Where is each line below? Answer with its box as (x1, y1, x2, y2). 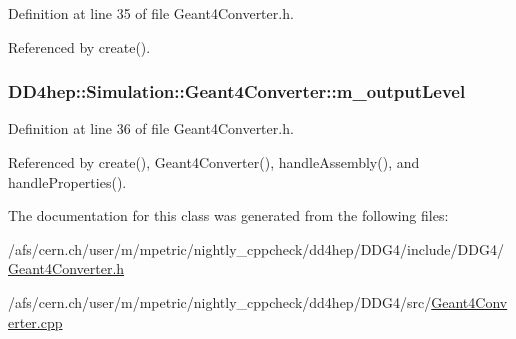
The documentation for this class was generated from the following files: (8, 205, 449, 226)
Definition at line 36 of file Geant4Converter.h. (8, 118, 294, 139)
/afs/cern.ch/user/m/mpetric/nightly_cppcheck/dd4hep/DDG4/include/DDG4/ (8, 238, 504, 259)
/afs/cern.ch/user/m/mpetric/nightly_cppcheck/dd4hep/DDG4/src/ (8, 291, 432, 312)
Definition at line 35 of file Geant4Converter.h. (8, 3, 294, 23)
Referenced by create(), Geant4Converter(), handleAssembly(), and (8, 152, 420, 172)
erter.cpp (8, 311, 63, 332)
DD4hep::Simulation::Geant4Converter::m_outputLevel (8, 79, 466, 104)
